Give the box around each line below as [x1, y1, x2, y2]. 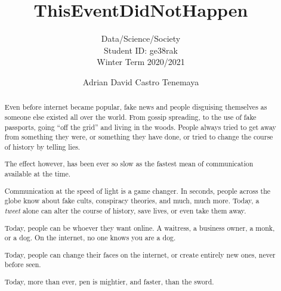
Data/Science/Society [101, 32, 181, 45]
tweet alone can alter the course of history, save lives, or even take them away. [4, 205, 246, 215]
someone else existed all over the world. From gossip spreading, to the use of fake [4, 112, 257, 122]
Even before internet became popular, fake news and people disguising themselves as [4, 102, 267, 112]
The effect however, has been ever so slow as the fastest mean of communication [4, 159, 254, 169]
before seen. [4, 259, 41, 270]
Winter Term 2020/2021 [97, 55, 185, 68]
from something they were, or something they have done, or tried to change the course [4, 132, 273, 142]
